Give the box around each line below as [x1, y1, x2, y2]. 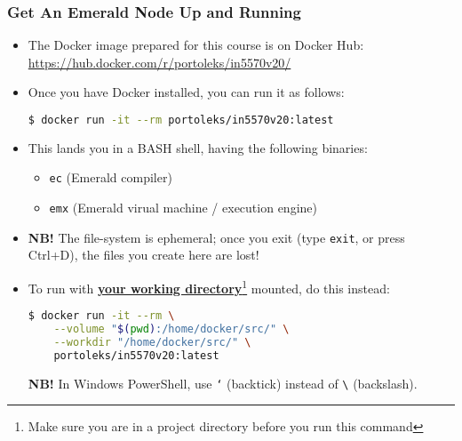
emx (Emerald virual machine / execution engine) [49, 198, 317, 217]
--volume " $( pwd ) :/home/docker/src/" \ [53, 323, 290, 336]
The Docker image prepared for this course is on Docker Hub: [28, 36, 364, 54]
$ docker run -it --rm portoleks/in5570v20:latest [28, 114, 334, 126]
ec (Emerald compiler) [49, 168, 172, 187]
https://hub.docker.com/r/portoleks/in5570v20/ [28, 52, 291, 71]
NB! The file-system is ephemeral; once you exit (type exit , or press [28, 228, 405, 246]
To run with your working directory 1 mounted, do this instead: [28, 277, 390, 297]
